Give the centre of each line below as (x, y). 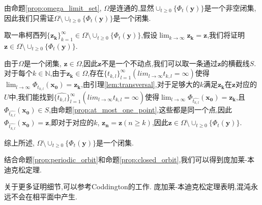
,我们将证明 (226, 35)
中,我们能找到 (31, 97)
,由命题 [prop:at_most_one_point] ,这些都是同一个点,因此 (141, 110)
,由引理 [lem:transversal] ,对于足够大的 (140, 84)
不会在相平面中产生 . (44, 196)
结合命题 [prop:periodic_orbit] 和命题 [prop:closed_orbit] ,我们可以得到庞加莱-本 (129, 159)
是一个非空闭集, (230, 8)
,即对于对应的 (71, 122)
